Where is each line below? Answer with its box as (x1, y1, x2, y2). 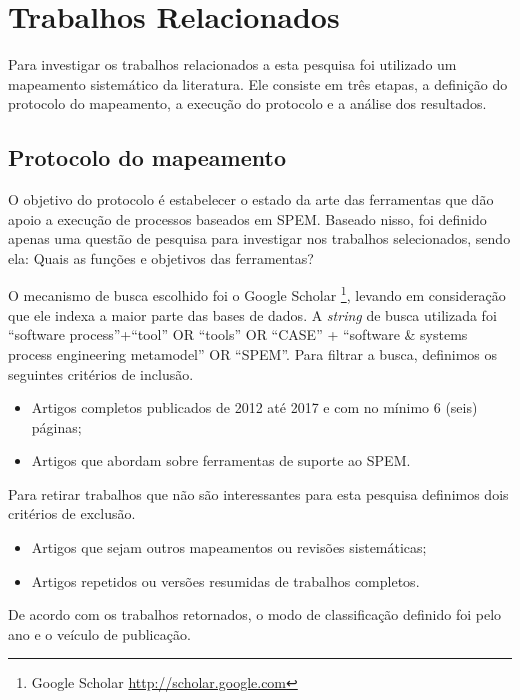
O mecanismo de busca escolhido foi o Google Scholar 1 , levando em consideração (8, 282, 506, 306)
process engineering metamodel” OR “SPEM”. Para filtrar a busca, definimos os (8, 343, 498, 364)
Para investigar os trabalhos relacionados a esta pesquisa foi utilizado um (8, 54, 457, 75)
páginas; (31, 416, 82, 437)
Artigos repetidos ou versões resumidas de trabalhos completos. (31, 570, 420, 591)
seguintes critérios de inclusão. (8, 363, 194, 384)
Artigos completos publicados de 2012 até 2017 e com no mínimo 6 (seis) (31, 397, 478, 418)
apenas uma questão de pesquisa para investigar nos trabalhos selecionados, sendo (8, 228, 511, 249)
